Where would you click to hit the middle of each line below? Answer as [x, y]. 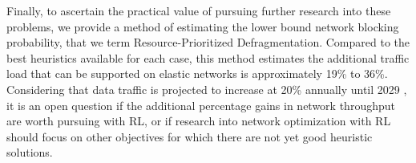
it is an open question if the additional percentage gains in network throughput [201, 105]
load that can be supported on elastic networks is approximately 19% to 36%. [197, 73]
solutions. [30, 152]
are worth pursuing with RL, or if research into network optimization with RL [199, 121]
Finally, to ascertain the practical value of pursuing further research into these [199, 10]
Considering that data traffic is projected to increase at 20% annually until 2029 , [207, 89]
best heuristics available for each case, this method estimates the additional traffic [208, 57]
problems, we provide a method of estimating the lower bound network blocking [203, 26]
